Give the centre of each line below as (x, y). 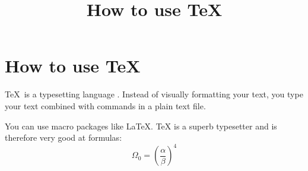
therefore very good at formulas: (63, 137)
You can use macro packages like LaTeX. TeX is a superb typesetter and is (141, 126)
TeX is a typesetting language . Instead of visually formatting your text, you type (154, 94)
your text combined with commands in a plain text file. (105, 105)
